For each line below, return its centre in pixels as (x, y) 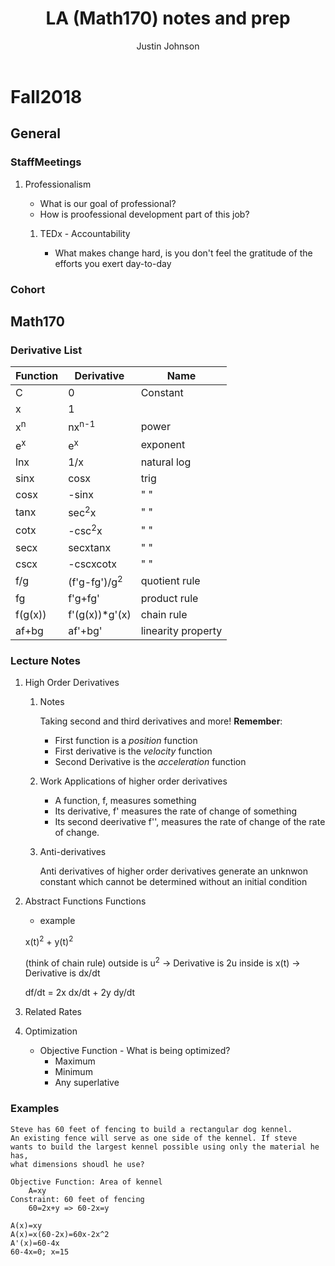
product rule (169, 598)
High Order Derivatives (72, 683)
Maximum (75, 1061)
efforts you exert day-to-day (113, 263)
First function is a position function (126, 741)
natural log (166, 462)
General (36, 133)
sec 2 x (82, 511)
